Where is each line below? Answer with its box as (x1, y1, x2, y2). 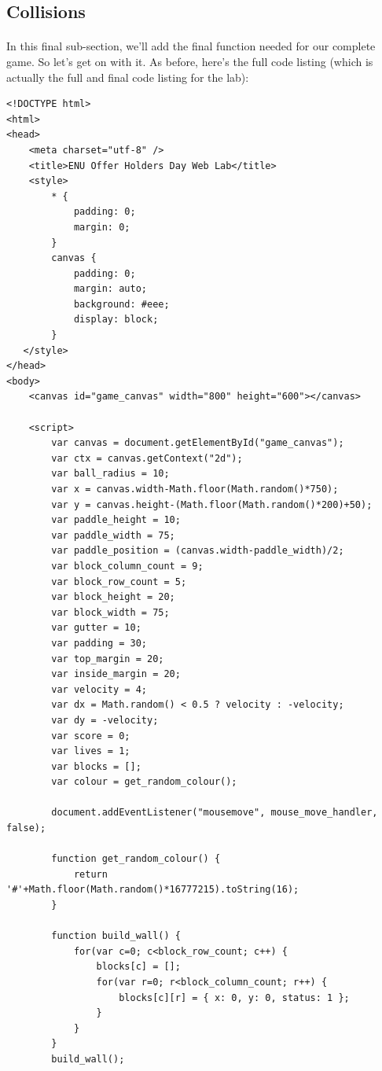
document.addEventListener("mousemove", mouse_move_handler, (51, 807, 378, 819)
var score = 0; (51, 730, 130, 742)
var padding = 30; (51, 637, 147, 649)
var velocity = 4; (51, 683, 147, 695)
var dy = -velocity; (51, 714, 159, 726)
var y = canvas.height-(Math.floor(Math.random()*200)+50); (51, 499, 373, 510)
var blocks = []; (51, 760, 141, 772)
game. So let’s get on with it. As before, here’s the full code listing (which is (6, 53, 373, 69)
